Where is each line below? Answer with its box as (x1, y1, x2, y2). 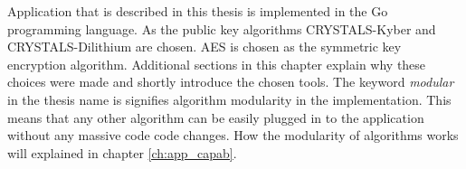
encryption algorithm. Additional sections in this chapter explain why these (7, 54, 426, 73)
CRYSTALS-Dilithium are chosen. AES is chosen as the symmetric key (7, 37, 402, 56)
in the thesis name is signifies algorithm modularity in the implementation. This (7, 89, 452, 108)
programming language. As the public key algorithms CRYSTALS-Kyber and (7, 19, 436, 38)
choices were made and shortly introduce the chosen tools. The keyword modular (7, 72, 454, 91)
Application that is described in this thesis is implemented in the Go (7, 2, 388, 20)
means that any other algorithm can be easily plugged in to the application (7, 108, 424, 127)
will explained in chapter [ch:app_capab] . (7, 143, 237, 162)
